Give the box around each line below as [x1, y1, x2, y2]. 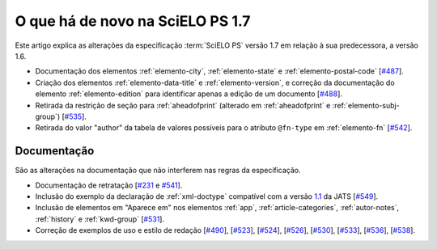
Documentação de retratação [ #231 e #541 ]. [35, 180, 183, 190]
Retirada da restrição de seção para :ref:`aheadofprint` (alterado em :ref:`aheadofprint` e [35, 100, 331, 110]
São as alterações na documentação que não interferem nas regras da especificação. [15, 166, 301, 175]
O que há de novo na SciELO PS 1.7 [15, 12, 251, 30]
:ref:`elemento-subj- [332, 100, 400, 110]
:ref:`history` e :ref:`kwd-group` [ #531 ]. [35, 214, 165, 224]
